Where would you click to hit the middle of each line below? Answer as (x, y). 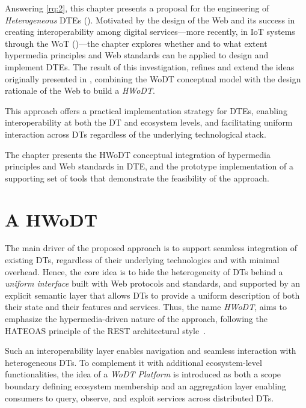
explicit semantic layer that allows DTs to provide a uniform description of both (152, 295)
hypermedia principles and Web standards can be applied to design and (137, 55)
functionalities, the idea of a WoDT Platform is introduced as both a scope (143, 374)
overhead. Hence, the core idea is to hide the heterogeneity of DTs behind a (144, 271)
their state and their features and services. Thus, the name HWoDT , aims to (146, 307)
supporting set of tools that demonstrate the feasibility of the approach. (137, 178)
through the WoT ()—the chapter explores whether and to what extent (136, 43)
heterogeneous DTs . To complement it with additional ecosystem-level (133, 362)
